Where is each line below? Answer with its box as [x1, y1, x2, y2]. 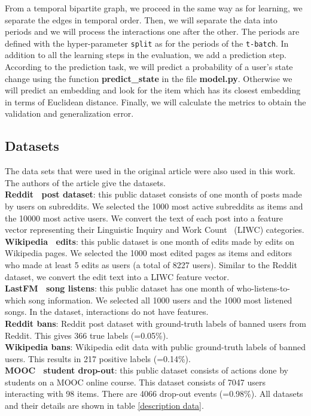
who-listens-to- [236, 282, 291, 294]
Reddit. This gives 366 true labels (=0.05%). [5, 329, 169, 341]
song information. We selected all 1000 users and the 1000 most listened [29, 293, 292, 306]
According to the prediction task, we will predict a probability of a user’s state [5, 60, 293, 73]
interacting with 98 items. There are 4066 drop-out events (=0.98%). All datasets [5, 387, 303, 400]
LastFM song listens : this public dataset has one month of [5, 282, 234, 294]
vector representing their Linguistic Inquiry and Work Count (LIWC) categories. [5, 223, 304, 236]
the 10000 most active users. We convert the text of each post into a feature [5, 211, 283, 224]
